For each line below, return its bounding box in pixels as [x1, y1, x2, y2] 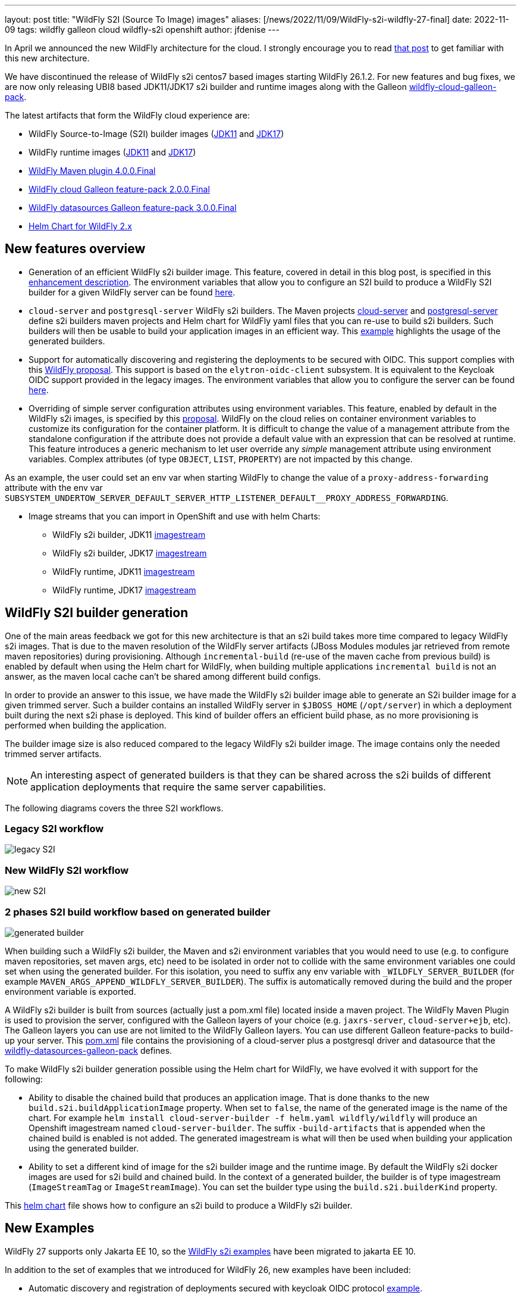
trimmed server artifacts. [5, 748, 102, 759]
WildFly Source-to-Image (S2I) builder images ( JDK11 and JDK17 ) [29, 129, 284, 139]
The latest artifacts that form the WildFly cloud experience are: [5, 110, 250, 120]
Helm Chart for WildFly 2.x [29, 221, 132, 231]
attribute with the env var [5, 482, 103, 493]
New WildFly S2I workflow [5, 864, 129, 876]
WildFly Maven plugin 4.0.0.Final [29, 166, 156, 176]
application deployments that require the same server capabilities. [30, 780, 326, 793]
